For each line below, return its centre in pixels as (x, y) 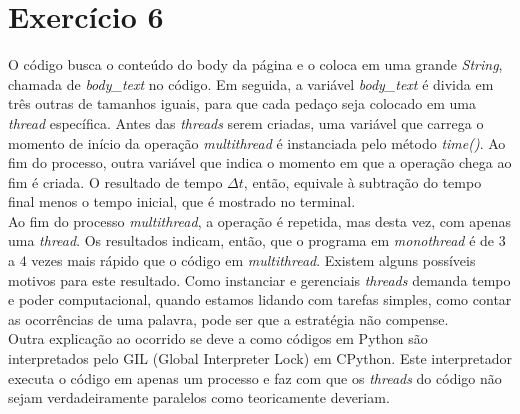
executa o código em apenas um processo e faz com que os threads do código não (255, 377)
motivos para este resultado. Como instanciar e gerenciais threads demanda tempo (259, 279)
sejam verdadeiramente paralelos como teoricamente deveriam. (199, 397)
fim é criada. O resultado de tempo (115, 181)
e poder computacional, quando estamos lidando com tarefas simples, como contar (260, 299)
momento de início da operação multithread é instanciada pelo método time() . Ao (257, 142)
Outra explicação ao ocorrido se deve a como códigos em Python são (218, 338)
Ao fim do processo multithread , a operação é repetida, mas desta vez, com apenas (259, 220)
